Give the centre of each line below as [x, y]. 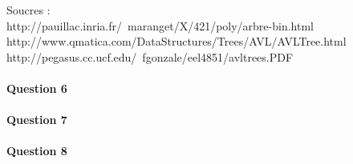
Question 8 [37, 151]
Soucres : [28, 10]
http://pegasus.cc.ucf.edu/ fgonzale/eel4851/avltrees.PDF [150, 56]
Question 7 [37, 120]
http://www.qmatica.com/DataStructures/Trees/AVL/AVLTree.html [176, 41]
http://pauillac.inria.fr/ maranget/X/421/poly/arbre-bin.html [160, 25]
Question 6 [37, 88]
